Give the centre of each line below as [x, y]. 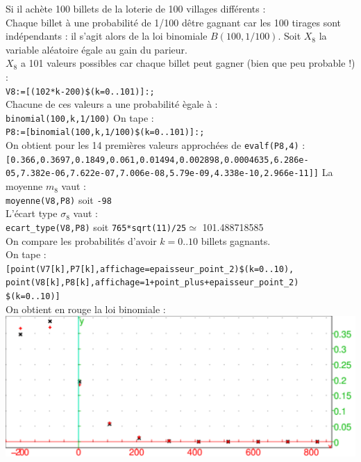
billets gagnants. [236, 240]
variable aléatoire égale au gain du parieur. [96, 49]
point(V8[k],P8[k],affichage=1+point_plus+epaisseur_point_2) [152, 283]
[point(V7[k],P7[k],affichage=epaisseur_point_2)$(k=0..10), [150, 269]
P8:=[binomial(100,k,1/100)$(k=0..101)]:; [105, 133]
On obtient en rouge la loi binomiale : [86, 309]
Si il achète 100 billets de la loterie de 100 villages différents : [136, 8]
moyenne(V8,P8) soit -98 [59, 199]
